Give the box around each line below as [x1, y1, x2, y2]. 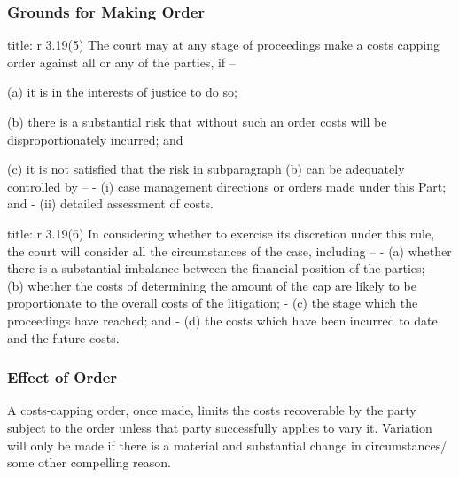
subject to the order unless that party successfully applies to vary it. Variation [7, 418, 432, 436]
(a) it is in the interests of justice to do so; [7, 82, 237, 101]
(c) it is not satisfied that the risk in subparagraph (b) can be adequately [7, 160, 405, 178]
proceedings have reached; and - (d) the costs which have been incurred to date [7, 310, 438, 329]
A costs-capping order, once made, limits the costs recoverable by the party [7, 401, 416, 419]
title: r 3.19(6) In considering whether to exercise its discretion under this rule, [7, 223, 435, 242]
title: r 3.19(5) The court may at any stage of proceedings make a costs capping [7, 35, 440, 54]
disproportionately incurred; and [7, 129, 183, 148]
